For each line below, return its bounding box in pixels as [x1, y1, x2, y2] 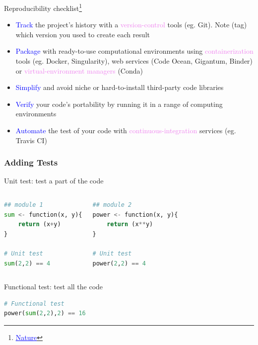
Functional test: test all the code [4, 281, 103, 292]
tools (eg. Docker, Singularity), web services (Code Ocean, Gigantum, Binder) [15, 56, 253, 66]
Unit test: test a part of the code [4, 175, 104, 186]
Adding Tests [4, 156, 58, 169]
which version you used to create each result [15, 29, 150, 39]
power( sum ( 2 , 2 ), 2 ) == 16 [4, 310, 86, 317]
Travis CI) [15, 135, 47, 145]
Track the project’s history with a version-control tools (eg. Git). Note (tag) [15, 19, 247, 30]
